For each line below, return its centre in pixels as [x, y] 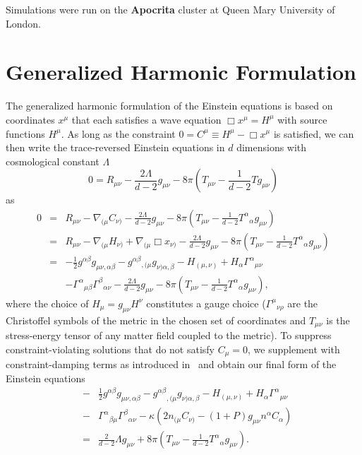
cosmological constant [53, 161]
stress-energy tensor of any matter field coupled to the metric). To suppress [169, 335]
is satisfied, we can [314, 133]
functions [25, 133]
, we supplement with [294, 349]
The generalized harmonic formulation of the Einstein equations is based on [169, 106]
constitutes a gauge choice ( [206, 303]
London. [23, 23]
